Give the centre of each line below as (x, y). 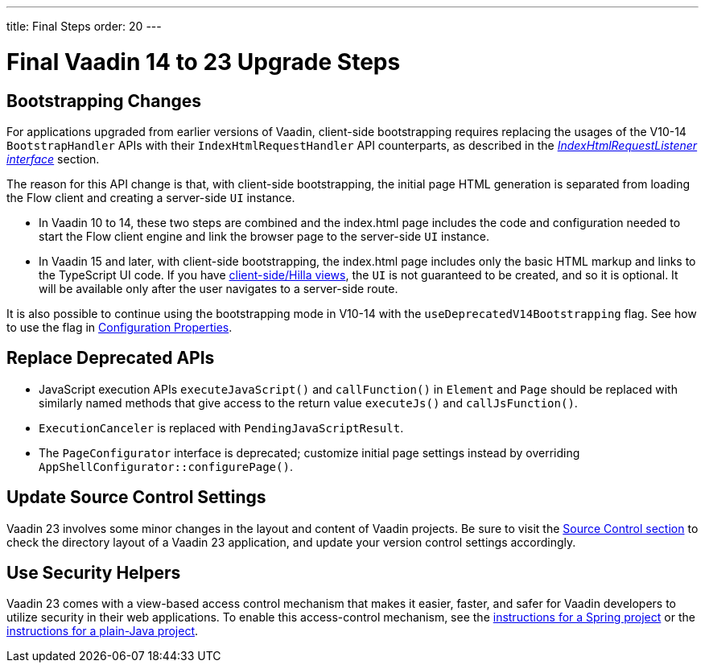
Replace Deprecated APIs (111, 358)
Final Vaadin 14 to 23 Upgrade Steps (204, 62)
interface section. (53, 159)
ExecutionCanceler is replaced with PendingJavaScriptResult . (221, 427)
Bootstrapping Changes (104, 101)
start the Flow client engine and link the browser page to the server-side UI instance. (264, 236)
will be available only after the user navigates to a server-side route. (219, 288)
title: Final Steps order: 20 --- (84, 26)
